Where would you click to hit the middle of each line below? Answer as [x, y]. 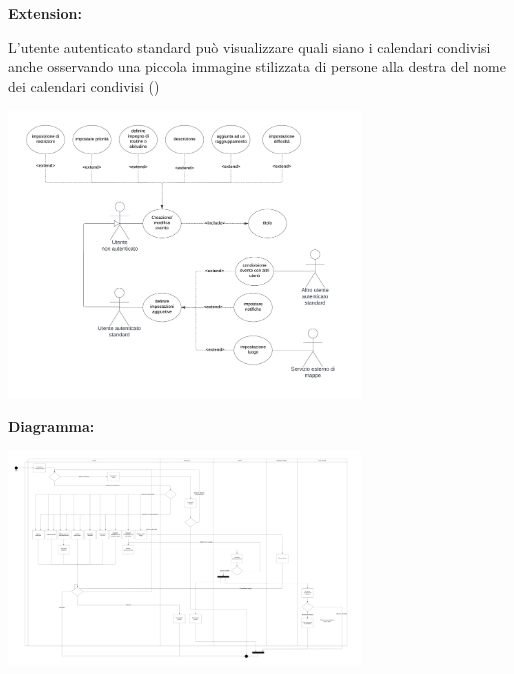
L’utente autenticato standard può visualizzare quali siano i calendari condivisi [249, 46]
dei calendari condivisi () [84, 85]
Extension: [45, 13]
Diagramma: [51, 426]
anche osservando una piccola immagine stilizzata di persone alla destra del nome [257, 66]
